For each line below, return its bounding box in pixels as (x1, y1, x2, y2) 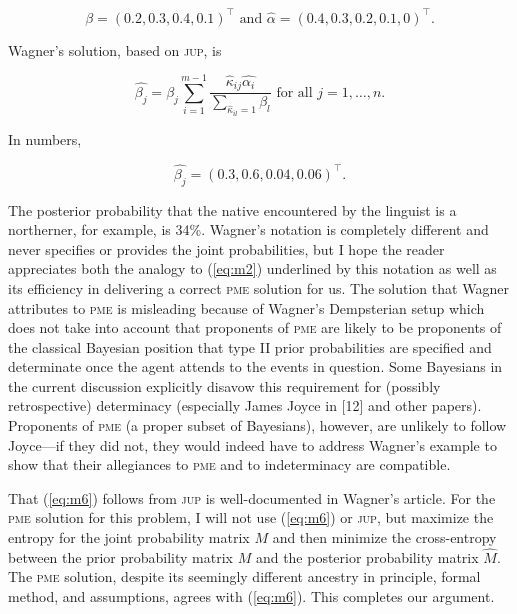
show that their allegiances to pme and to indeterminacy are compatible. (8, 454, 451, 475)
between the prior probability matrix (8, 546, 233, 567)
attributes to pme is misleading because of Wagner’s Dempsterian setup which (8, 297, 485, 318)
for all (276, 85, 313, 100)
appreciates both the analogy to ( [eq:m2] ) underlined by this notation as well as (8, 258, 497, 279)
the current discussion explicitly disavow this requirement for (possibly (8, 375, 441, 396)
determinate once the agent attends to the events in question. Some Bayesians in (8, 356, 503, 377)
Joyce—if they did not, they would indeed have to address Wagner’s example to (8, 434, 497, 455)
